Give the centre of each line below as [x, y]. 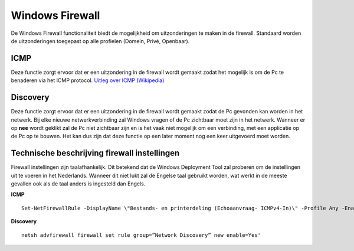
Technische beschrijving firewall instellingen [95, 153]
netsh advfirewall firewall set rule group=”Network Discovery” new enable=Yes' [141, 235]
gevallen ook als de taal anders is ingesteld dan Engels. [78, 184]
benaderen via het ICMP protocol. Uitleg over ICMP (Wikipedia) [88, 80]
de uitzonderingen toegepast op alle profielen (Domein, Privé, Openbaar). [100, 41]
